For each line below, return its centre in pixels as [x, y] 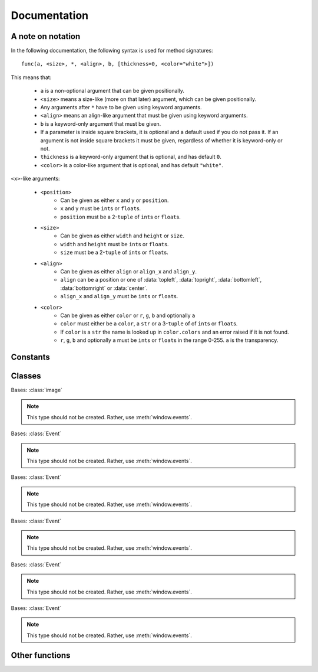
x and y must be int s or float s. [101, 208]
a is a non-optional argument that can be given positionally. [112, 91]
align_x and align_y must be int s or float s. [119, 296]
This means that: [31, 77]
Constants [30, 357]
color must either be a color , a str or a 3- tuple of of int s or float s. [149, 324]
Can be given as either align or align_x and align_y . [129, 272]
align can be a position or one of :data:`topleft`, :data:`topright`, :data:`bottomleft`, [161, 280]
